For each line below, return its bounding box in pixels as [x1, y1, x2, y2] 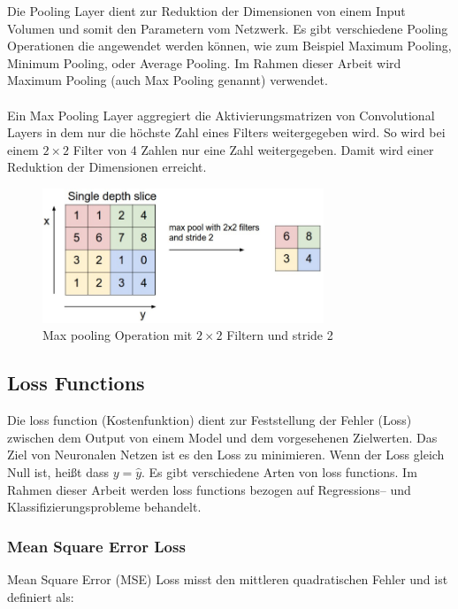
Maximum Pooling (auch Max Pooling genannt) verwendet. [7, 71, 328, 89]
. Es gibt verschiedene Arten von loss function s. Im [141, 463, 417, 482]
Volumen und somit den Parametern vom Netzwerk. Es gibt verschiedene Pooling [7, 19, 448, 37]
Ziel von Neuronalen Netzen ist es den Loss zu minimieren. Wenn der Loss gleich [7, 445, 445, 464]
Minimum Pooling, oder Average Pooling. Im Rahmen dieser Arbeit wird [7, 53, 401, 72]
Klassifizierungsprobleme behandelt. [7, 497, 202, 516]
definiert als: [7, 587, 74, 605]
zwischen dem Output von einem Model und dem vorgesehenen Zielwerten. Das [7, 428, 438, 446]
